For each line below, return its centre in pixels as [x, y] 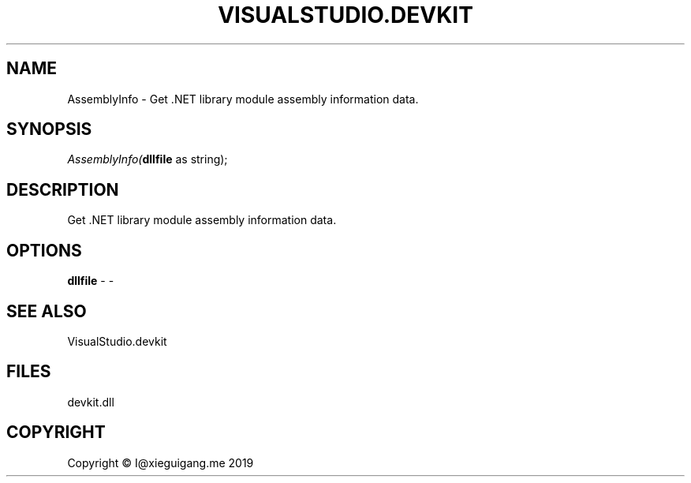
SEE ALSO [47, 311]
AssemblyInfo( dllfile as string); [148, 159]
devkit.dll [91, 402]
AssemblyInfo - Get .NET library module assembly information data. [243, 99]
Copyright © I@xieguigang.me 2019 [161, 462]
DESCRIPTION [63, 189]
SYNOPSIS [49, 129]
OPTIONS [44, 250]
